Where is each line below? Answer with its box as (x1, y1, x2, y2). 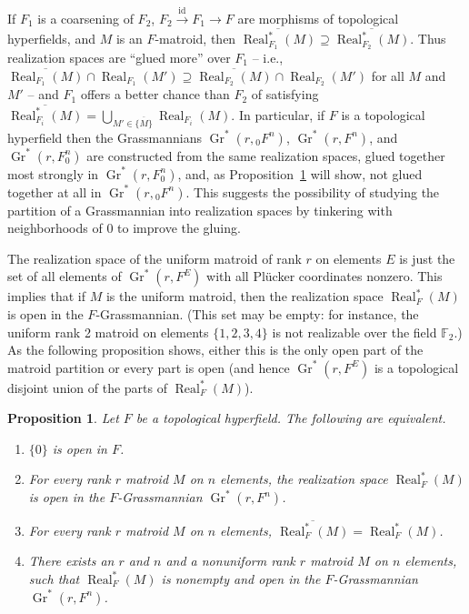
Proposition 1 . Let (7, 408, 119, 428)
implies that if (7, 287, 86, 306)
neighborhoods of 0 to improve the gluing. (7, 218, 241, 237)
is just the (399, 248, 455, 267)
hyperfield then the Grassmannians (7, 127, 202, 146)
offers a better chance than (80, 85, 230, 104)
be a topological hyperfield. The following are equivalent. (135, 408, 446, 428)
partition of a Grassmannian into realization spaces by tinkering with (7, 200, 393, 219)
